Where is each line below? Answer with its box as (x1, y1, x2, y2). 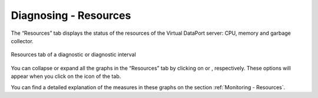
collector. (11, 37, 34, 44)
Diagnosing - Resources (11, 9, 131, 22)
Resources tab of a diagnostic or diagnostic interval (11, 51, 137, 58)
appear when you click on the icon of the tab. (11, 73, 121, 80)
